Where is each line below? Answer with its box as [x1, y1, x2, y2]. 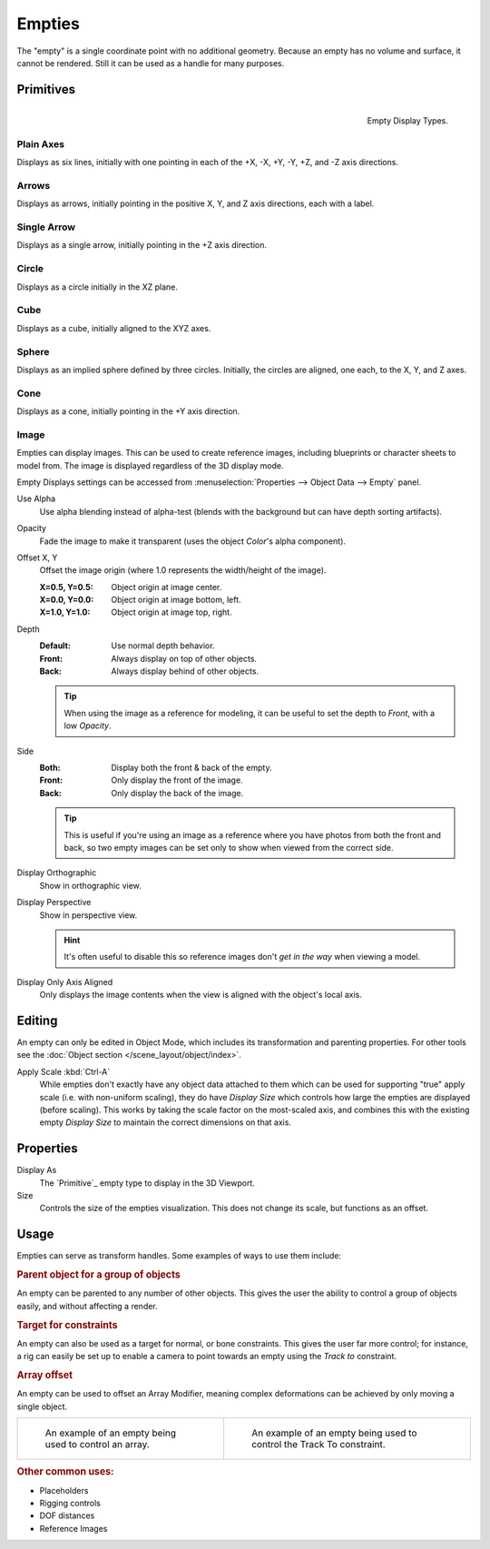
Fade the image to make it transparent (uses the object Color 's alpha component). [39, 536, 347, 547]
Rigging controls [39, 1498, 102, 1509]
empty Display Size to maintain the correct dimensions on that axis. [39, 1117, 292, 1128]
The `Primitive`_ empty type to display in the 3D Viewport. [39, 1177, 256, 1189]
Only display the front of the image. [111, 774, 244, 785]
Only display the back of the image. [111, 787, 244, 798]
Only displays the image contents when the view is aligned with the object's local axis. [39, 990, 363, 1001]
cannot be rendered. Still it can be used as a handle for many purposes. [16, 57, 285, 68]
